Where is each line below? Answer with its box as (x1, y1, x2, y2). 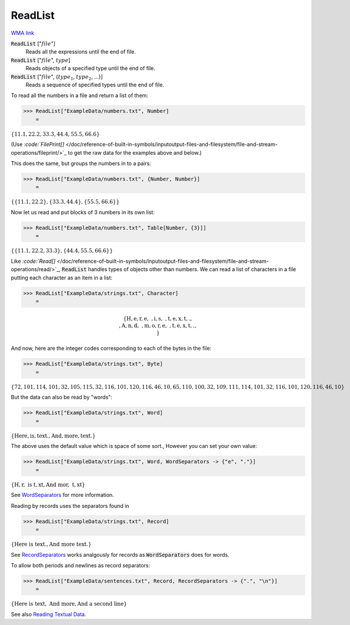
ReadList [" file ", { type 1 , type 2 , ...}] (11, 73, 103, 82)
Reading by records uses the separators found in (11, 502, 129, 509)
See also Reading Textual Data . (11, 610, 86, 617)
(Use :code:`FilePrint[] (11, 141, 65, 148)
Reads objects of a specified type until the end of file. (25, 65, 156, 72)
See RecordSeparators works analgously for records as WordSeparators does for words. (11, 551, 229, 558)
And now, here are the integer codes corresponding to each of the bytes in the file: (11, 345, 212, 352)
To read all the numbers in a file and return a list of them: (11, 92, 148, 99)
